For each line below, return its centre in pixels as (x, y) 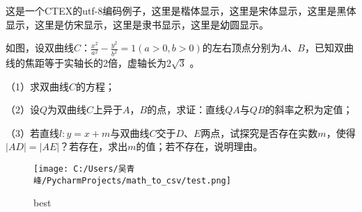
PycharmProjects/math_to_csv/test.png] (139, 180)
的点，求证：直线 (186, 109)
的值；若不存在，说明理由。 (199, 146)
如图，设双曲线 (40, 48)
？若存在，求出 (94, 146)
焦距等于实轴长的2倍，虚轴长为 (95, 63)
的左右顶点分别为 (241, 48)
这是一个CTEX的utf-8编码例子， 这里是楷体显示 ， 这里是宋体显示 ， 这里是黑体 (181, 10)
